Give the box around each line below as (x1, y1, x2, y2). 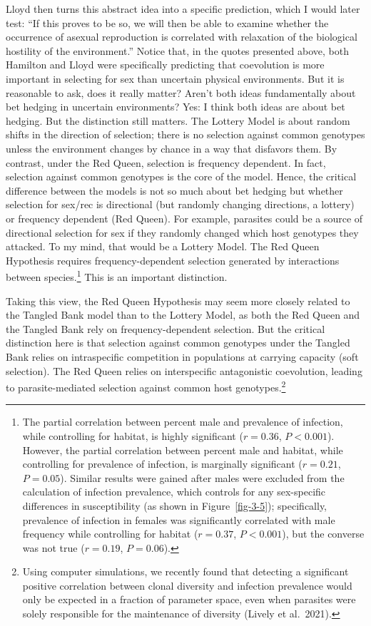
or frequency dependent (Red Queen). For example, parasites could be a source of (6, 210, 363, 225)
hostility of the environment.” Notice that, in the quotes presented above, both (6, 43, 349, 58)
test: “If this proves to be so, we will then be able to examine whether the (6, 15, 329, 30)
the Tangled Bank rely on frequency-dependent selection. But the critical (6, 321, 325, 336)
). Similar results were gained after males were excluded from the (60, 470, 345, 485)
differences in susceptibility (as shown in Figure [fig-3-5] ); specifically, (22, 498, 327, 513)
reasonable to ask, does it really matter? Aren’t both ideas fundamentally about (6, 85, 356, 100)
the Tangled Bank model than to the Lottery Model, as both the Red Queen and (6, 307, 360, 322)
